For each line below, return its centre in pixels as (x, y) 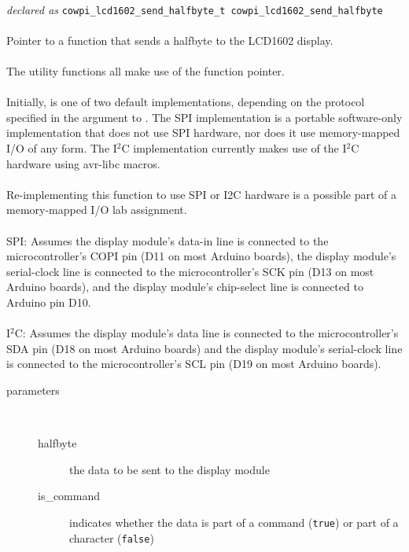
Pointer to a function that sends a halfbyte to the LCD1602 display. (170, 40)
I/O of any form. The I (62, 148)
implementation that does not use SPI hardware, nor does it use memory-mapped (203, 132)
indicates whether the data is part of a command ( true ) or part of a (234, 522)
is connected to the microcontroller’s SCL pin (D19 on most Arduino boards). (194, 364)
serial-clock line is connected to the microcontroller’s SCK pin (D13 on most (190, 271)
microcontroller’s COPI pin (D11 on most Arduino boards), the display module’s (201, 256)
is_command (69, 496)
